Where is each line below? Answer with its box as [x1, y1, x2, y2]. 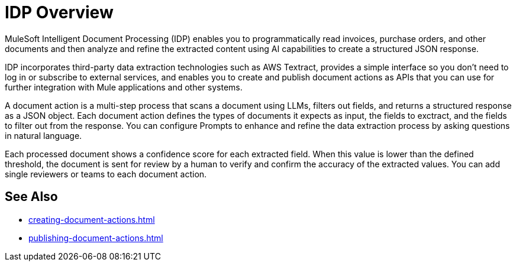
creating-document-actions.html [28, 214, 155, 225]
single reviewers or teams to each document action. [5, 168, 207, 179]
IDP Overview [5, 2, 114, 22]
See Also [5, 189, 58, 205]
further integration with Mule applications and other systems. [5, 82, 243, 92]
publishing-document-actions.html [28, 232, 163, 243]
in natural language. [5, 130, 82, 141]
